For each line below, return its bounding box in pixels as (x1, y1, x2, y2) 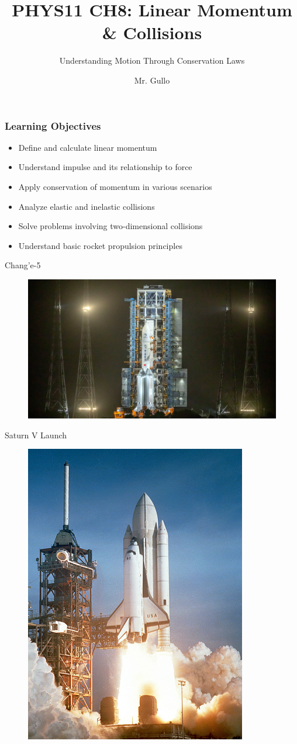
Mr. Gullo (134, 74, 170, 86)
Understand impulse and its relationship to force (18, 161, 192, 173)
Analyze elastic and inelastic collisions (18, 200, 155, 212)
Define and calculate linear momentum (18, 141, 157, 153)
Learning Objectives (5, 118, 101, 133)
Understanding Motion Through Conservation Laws (59, 54, 245, 67)
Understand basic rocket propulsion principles (18, 239, 182, 251)
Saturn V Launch (5, 428, 67, 441)
